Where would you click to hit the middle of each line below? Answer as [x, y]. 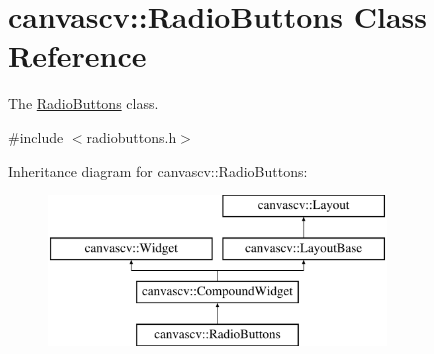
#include [36, 136]
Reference [77, 55]
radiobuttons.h [131, 136]
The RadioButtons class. [83, 103]
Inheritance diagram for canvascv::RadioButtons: [158, 170]
